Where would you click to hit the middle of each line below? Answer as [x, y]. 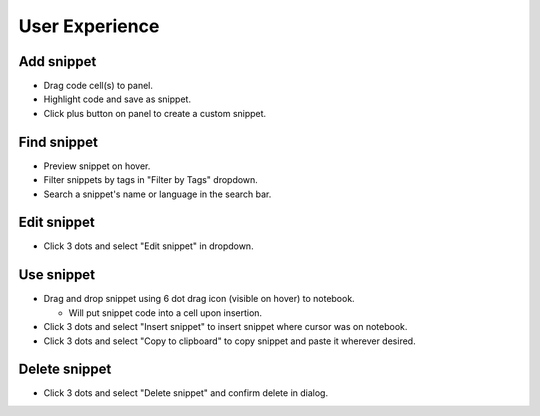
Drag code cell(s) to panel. [98, 86]
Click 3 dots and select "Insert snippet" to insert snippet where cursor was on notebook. [225, 327]
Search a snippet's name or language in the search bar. [157, 194]
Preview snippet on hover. [97, 166]
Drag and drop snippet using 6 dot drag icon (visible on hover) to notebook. [199, 299]
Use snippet [56, 275]
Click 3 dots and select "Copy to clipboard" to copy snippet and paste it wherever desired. [229, 341]
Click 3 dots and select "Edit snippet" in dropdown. [148, 246]
